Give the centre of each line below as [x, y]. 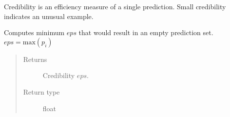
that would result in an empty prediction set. [146, 32]
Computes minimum [34, 32]
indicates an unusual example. [49, 16]
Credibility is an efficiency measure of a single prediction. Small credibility [115, 6]
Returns [35, 59]
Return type [41, 91]
